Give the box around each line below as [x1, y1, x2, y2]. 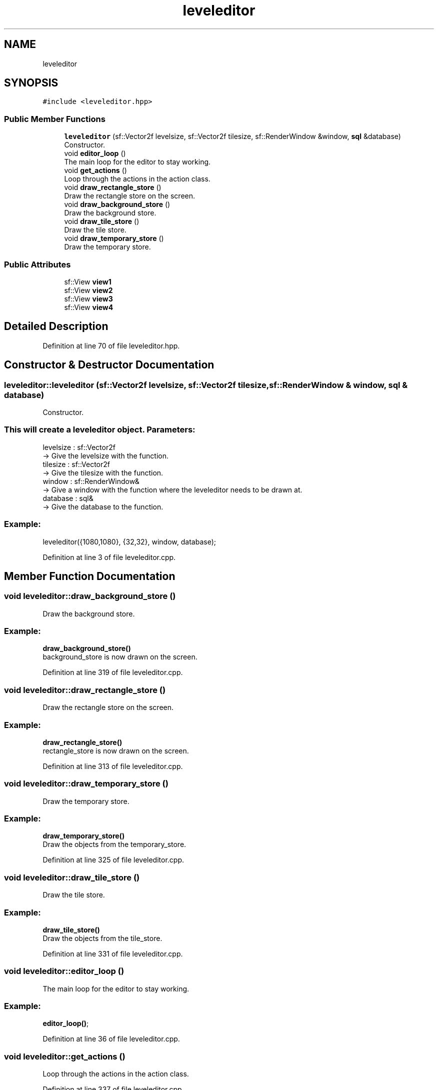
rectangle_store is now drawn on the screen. [42, 746, 189, 755]
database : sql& [42, 493, 93, 502]
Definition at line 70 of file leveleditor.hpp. [42, 341, 180, 350]
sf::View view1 [64, 277, 111, 286]
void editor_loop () [64, 149, 126, 158]
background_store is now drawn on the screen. [42, 652, 197, 661]
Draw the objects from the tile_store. [42, 933, 162, 942]
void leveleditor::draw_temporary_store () [4, 778, 168, 789]
